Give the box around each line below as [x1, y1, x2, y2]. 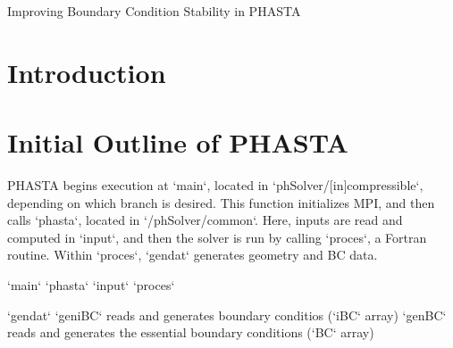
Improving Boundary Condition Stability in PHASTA [7, 2, 301, 20]
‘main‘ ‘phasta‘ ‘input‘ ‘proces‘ [7, 276, 175, 294]
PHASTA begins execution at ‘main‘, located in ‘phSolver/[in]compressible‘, [7, 176, 424, 195]
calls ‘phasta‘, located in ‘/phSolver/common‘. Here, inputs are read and [7, 211, 403, 229]
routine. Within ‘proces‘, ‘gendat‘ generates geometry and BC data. [7, 245, 378, 264]
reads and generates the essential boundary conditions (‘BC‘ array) [7, 323, 374, 342]
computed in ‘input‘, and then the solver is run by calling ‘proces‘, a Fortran [7, 228, 427, 246]
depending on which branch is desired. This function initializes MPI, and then [7, 193, 435, 211]
